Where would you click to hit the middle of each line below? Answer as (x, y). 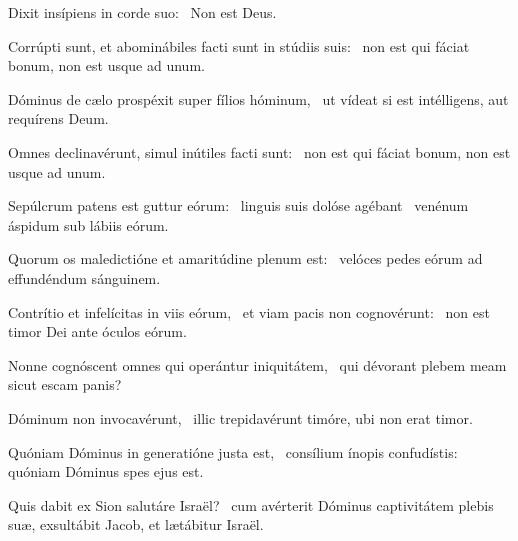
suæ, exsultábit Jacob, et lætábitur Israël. (136, 524)
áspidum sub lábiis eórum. (88, 224)
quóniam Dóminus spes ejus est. (106, 471)
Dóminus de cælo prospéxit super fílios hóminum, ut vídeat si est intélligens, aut (258, 98)
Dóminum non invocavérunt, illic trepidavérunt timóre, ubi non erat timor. (240, 417)
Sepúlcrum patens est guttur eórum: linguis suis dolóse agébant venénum (238, 205)
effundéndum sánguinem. (84, 277)
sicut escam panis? (65, 384)
